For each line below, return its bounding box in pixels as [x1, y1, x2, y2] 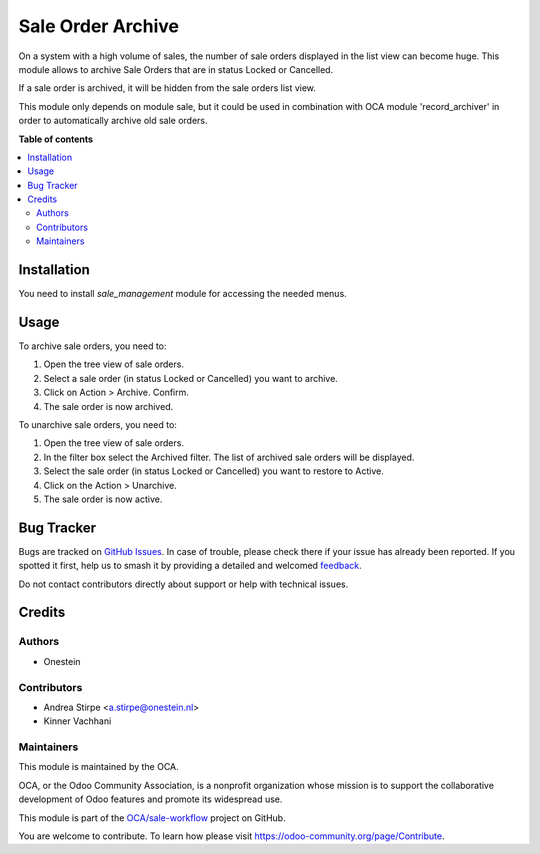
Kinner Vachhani [43, 715, 112, 727]
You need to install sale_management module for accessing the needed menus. [18, 288, 347, 300]
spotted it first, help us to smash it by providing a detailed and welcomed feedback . [18, 560, 362, 572]
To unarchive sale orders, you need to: [18, 419, 177, 430]
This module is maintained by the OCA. [18, 761, 179, 773]
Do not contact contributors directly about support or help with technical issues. [18, 578, 349, 590]
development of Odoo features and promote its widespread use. [18, 793, 283, 805]
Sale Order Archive [18, 15, 180, 37]
